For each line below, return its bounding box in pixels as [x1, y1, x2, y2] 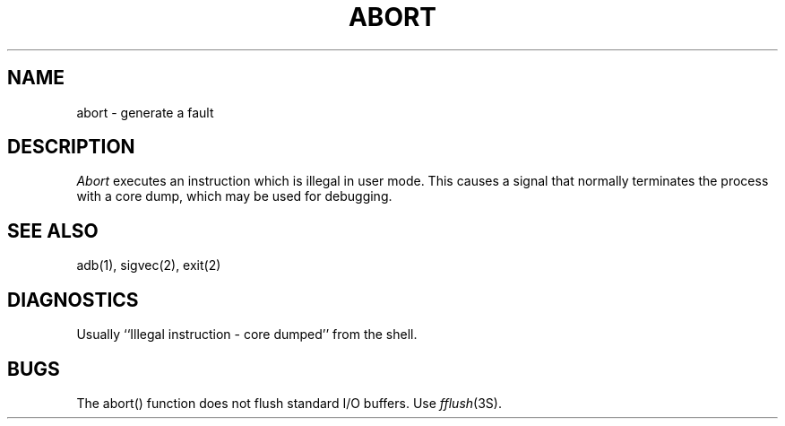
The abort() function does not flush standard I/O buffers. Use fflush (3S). [76, 395, 502, 411]
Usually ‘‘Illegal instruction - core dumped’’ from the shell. [76, 326, 418, 343]
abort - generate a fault [76, 104, 214, 120]
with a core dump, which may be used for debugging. [76, 188, 392, 204]
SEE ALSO [7, 219, 99, 242]
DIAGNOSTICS [7, 288, 139, 311]
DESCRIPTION [7, 135, 135, 159]
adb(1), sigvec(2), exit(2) [76, 257, 221, 274]
